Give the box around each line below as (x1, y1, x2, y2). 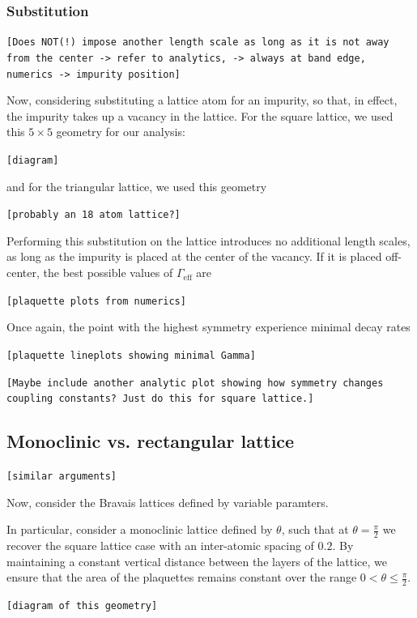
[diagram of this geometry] (6, 600, 158, 612)
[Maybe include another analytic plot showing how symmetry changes (6, 377, 384, 389)
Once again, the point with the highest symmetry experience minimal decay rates (6, 318, 411, 335)
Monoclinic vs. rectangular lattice (6, 428, 295, 454)
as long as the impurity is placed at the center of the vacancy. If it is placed (6, 248, 382, 265)
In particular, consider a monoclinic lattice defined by (6, 521, 273, 538)
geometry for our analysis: (56, 123, 185, 140)
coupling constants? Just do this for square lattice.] (6, 393, 314, 405)
